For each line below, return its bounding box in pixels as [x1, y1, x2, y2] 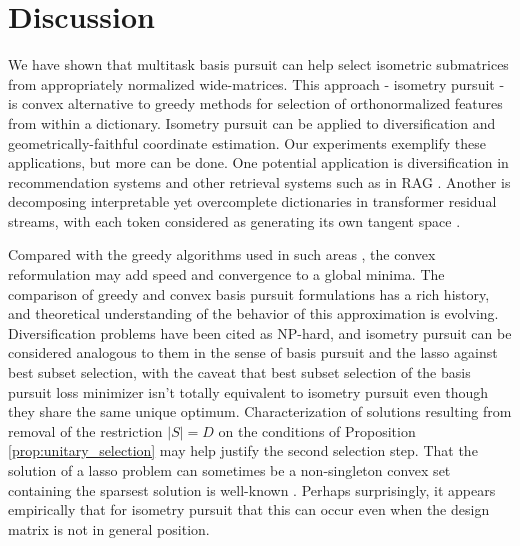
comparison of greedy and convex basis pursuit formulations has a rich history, [8, 283, 490, 304]
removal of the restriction [8, 420, 163, 441]
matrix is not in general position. [8, 518, 210, 539]
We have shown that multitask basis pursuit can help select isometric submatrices [8, 54, 509, 75]
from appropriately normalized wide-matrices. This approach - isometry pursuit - [8, 73, 505, 94]
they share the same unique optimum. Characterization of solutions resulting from [8, 401, 512, 422]
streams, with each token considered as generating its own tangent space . [8, 210, 461, 231]
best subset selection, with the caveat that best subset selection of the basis [8, 362, 471, 383]
